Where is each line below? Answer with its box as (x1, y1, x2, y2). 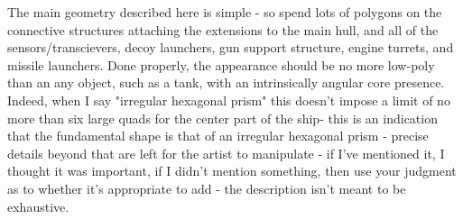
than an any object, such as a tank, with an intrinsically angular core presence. (7, 73, 445, 92)
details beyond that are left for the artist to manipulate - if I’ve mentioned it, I (7, 143, 445, 162)
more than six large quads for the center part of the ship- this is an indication (7, 108, 438, 127)
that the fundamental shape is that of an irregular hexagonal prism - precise (7, 126, 429, 145)
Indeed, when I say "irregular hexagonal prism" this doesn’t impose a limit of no (7, 90, 450, 109)
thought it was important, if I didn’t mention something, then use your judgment (7, 161, 457, 180)
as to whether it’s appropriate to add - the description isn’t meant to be (7, 178, 406, 197)
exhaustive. (7, 196, 69, 215)
